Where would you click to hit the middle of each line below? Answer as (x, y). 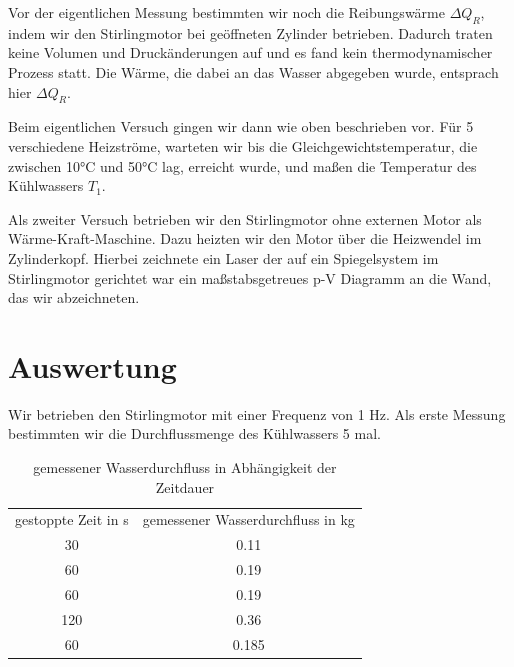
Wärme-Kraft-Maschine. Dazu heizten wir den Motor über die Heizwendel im (245, 238)
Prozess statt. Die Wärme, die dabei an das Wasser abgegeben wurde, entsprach (253, 71)
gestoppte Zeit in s (72, 519)
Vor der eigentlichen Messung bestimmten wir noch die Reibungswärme (226, 12)
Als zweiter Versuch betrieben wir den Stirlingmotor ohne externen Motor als (245, 218)
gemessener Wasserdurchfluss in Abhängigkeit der (185, 467)
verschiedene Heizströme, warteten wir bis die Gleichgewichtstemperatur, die (243, 145)
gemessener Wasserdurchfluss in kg (248, 519)
